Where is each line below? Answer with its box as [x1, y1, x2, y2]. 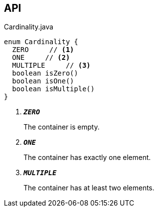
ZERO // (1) [12, 46, 74, 54]
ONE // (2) [12, 53, 70, 62]
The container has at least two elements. [23, 184, 155, 192]
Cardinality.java [4, 23, 53, 31]
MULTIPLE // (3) [12, 61, 91, 70]
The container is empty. [23, 123, 100, 132]
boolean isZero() [12, 69, 78, 78]
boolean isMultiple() [12, 85, 95, 93]
